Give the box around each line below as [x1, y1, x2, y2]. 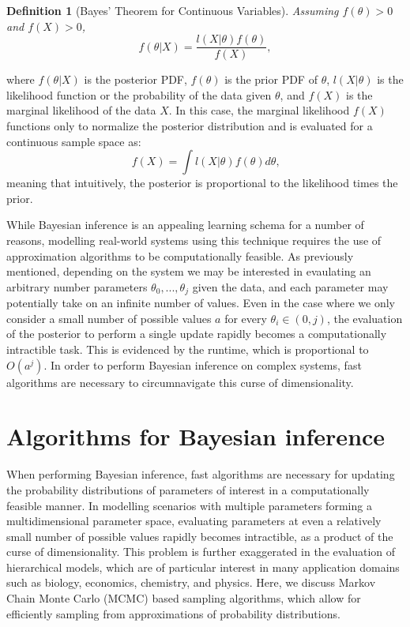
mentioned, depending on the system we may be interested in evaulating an [6, 263, 371, 280]
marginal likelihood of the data [6, 102, 156, 118]
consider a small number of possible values [6, 310, 212, 326]
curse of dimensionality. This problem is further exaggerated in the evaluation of [6, 543, 396, 560]
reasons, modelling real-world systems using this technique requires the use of [6, 232, 382, 248]
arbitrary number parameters [6, 278, 148, 295]
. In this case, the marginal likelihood [168, 102, 350, 118]
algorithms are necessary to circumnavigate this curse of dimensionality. [6, 374, 354, 390]
